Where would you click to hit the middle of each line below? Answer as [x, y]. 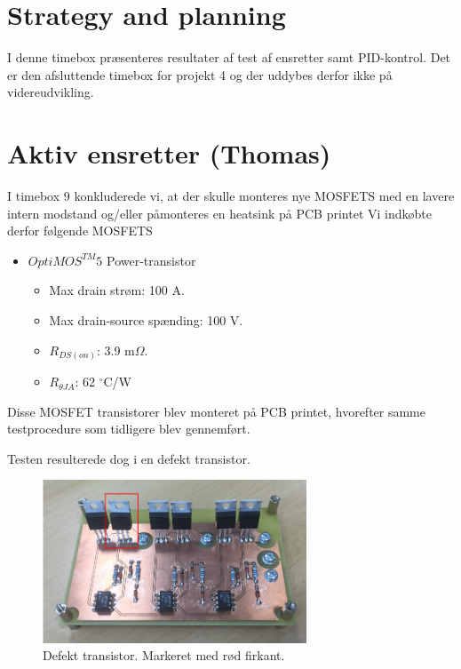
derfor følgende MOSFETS [80, 231]
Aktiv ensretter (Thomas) [169, 153]
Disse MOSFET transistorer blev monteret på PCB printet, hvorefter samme [217, 411]
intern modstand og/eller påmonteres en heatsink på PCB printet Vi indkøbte [219, 213]
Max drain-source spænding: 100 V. [146, 320]
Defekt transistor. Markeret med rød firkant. [164, 655]
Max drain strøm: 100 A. [117, 290]
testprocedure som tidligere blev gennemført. [129, 429]
